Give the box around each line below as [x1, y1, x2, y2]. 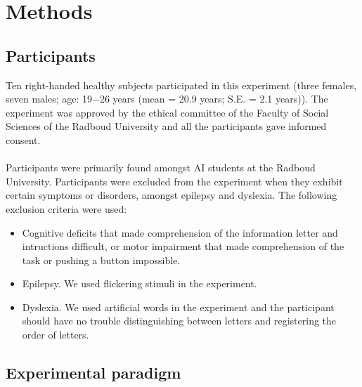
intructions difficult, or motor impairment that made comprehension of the [22, 239, 344, 254]
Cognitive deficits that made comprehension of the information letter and [22, 225, 338, 240]
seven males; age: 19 [6, 91, 93, 106]
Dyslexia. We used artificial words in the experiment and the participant [22, 299, 335, 314]
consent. [6, 132, 41, 147]
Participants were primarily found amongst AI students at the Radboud [6, 160, 316, 175]
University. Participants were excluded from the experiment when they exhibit [6, 173, 343, 188]
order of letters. [22, 327, 89, 342]
